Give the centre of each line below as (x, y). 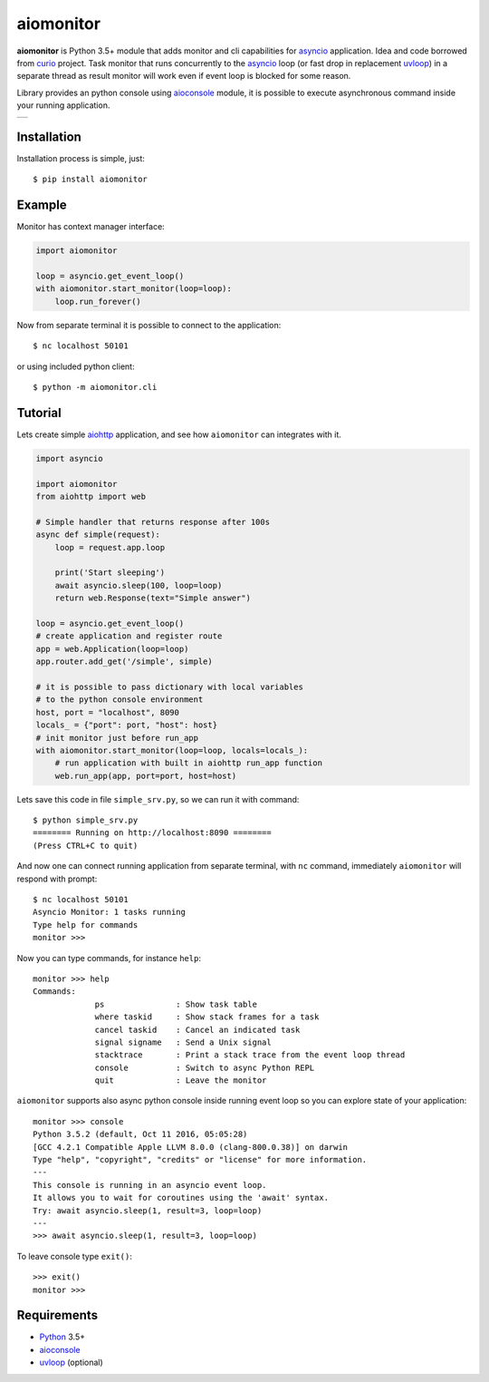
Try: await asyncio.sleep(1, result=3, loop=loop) (148, 1210)
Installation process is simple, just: (81, 159)
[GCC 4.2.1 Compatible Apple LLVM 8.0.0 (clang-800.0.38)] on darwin (191, 1147)
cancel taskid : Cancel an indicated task (197, 1030)
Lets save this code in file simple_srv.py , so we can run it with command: (158, 799)
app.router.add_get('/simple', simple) (124, 662)
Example (42, 205)
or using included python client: (76, 366)
